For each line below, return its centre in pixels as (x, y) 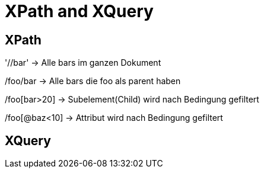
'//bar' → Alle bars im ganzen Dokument (83, 63)
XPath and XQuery (79, 11)
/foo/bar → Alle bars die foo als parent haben (93, 81)
